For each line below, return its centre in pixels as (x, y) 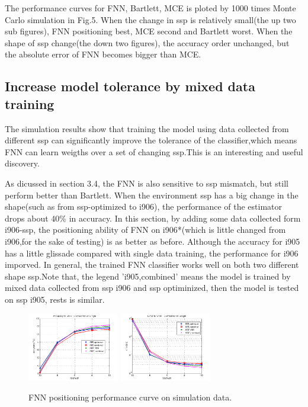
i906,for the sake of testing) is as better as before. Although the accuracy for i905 (153, 241)
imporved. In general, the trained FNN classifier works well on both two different (152, 265)
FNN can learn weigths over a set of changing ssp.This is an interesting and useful (154, 151)
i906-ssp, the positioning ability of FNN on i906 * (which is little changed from (145, 230)
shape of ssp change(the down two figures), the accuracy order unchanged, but (147, 42)
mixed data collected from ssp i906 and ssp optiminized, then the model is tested (152, 288)
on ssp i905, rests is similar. (55, 299)
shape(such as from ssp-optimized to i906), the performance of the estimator (144, 206)
